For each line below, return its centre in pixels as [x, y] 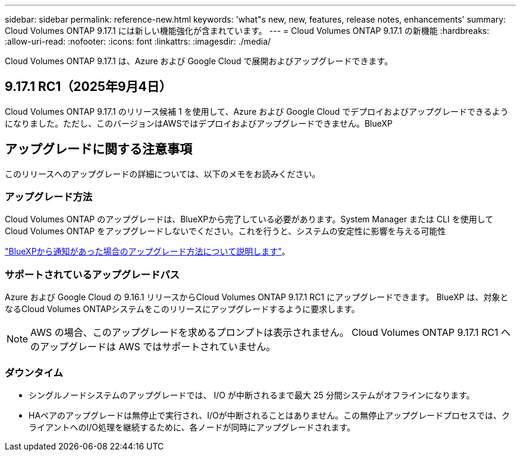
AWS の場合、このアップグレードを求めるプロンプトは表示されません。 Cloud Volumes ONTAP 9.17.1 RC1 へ [271, 333]
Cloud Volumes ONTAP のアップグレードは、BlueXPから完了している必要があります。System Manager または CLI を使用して [249, 219]
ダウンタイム [34, 372]
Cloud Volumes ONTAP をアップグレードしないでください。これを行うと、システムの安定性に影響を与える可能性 [225, 231]
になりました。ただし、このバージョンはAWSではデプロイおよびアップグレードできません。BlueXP [199, 123]
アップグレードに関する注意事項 [98, 149]
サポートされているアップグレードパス [92, 274]
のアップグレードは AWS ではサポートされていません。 [153, 347]
